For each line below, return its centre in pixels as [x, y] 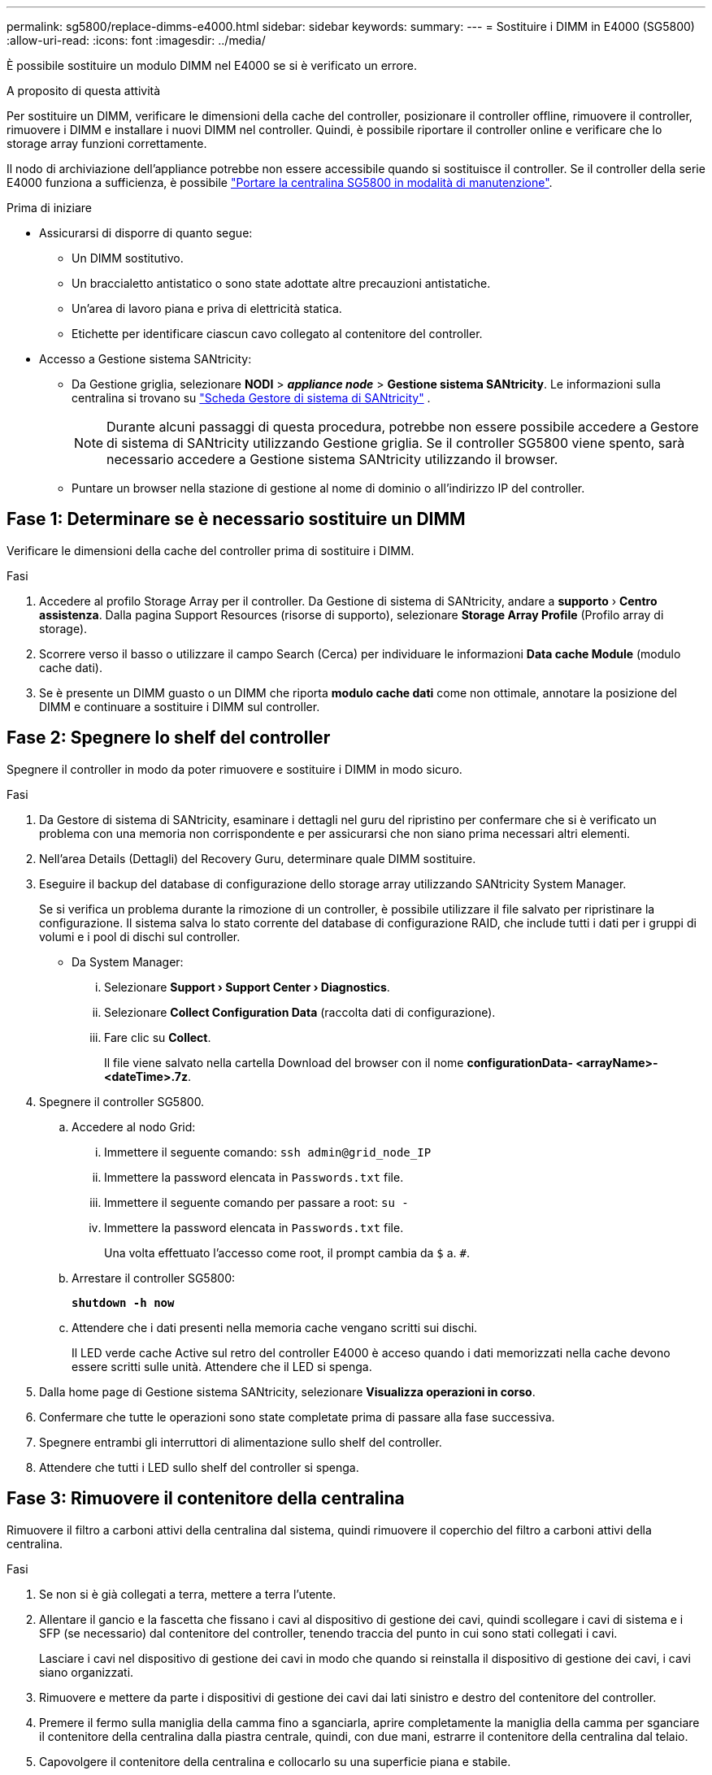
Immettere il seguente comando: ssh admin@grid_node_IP [268, 1152]
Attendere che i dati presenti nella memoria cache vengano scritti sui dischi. [275, 1327]
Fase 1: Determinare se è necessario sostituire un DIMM [236, 519]
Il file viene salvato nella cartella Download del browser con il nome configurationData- [339, 1062]
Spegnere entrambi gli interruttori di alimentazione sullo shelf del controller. [241, 1442]
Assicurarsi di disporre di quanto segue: [146, 233]
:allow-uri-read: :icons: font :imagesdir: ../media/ [136, 40]
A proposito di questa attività [84, 91]
